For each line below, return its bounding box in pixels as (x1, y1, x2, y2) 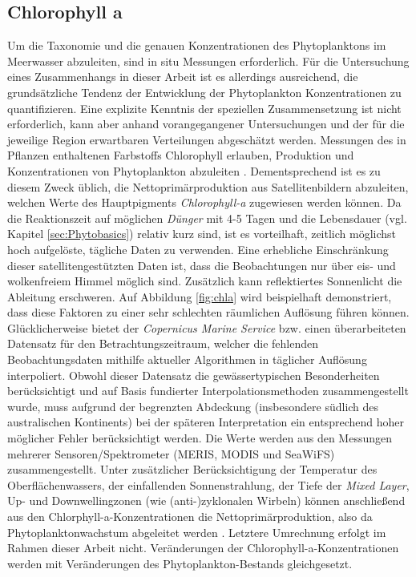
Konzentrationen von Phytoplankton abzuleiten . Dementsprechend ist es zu (7, 162, 381, 179)
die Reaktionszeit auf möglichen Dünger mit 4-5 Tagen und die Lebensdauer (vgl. (7, 209, 407, 226)
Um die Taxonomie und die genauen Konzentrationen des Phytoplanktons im (7, 37, 386, 54)
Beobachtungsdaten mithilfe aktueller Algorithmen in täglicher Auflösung (7, 351, 367, 368)
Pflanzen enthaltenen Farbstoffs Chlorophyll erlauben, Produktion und (7, 147, 354, 163)
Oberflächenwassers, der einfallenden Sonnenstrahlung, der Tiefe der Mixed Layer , (7, 476, 410, 493)
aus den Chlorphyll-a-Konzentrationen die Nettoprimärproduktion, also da (7, 508, 373, 525)
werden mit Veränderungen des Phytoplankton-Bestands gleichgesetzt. (7, 555, 353, 571)
